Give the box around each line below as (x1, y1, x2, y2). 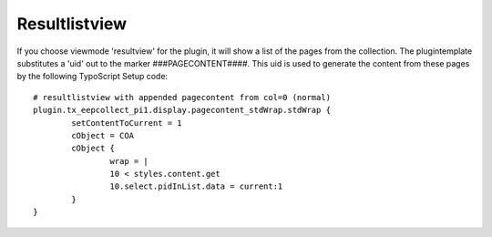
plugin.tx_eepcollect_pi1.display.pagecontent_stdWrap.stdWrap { (33, 105, 332, 116)
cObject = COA (71, 130, 135, 140)
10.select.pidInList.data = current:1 (109, 181, 283, 191)
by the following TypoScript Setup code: (16, 71, 169, 82)
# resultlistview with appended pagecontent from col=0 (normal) (33, 92, 332, 102)
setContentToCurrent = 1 (71, 118, 182, 128)
